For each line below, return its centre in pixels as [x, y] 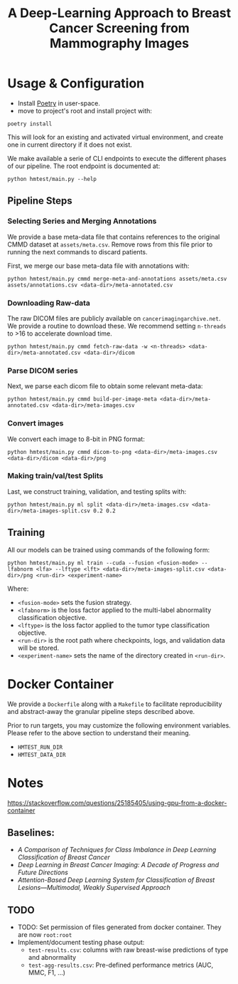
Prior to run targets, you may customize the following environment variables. [119, 725]
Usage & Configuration [76, 84]
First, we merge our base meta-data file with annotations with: [98, 266]
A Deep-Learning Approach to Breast [119, 13]
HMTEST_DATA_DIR [42, 755]
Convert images [36, 423]
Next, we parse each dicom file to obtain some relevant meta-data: [105, 386]
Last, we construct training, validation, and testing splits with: [97, 491]
